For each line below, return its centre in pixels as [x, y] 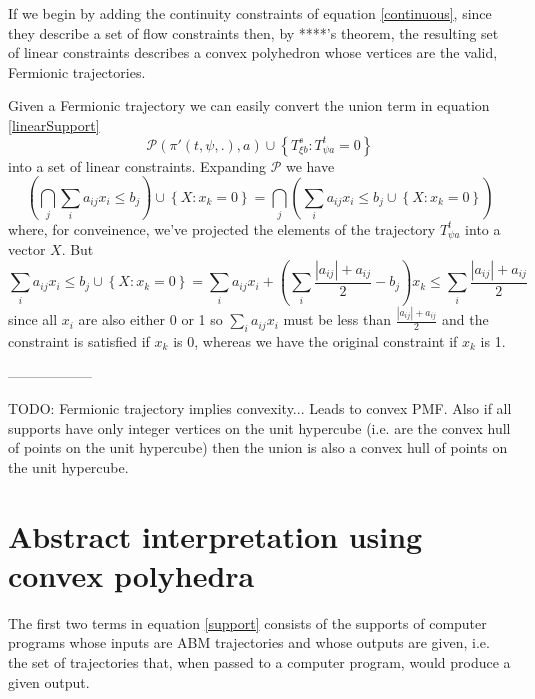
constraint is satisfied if [79, 340]
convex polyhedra [131, 574]
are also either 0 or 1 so [150, 319]
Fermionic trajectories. [77, 71]
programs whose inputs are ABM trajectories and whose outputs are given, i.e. [249, 642]
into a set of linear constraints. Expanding [137, 165]
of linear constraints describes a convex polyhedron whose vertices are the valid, [253, 52]
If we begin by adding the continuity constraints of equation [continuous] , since [250, 13]
